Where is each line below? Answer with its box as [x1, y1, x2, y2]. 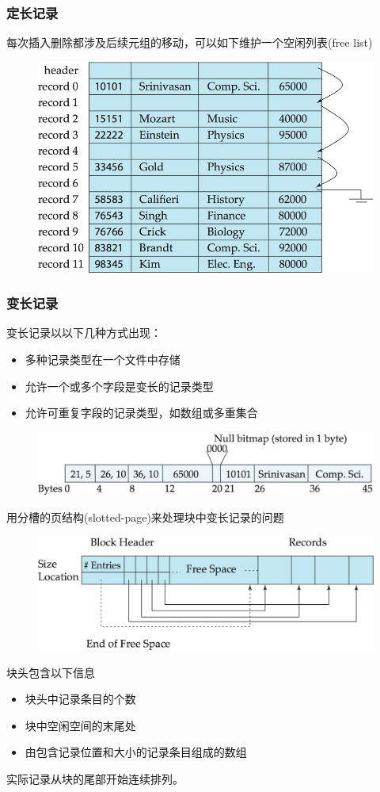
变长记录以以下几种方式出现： [6, 324, 161, 341]
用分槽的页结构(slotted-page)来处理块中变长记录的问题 [6, 508, 284, 525]
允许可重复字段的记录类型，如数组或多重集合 [25, 404, 258, 421]
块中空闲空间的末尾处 [25, 717, 136, 733]
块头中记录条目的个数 [25, 691, 136, 707]
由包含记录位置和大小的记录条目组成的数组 [25, 744, 247, 760]
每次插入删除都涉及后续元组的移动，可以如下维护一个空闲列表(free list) [6, 34, 373, 51]
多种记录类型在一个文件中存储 [25, 350, 180, 367]
